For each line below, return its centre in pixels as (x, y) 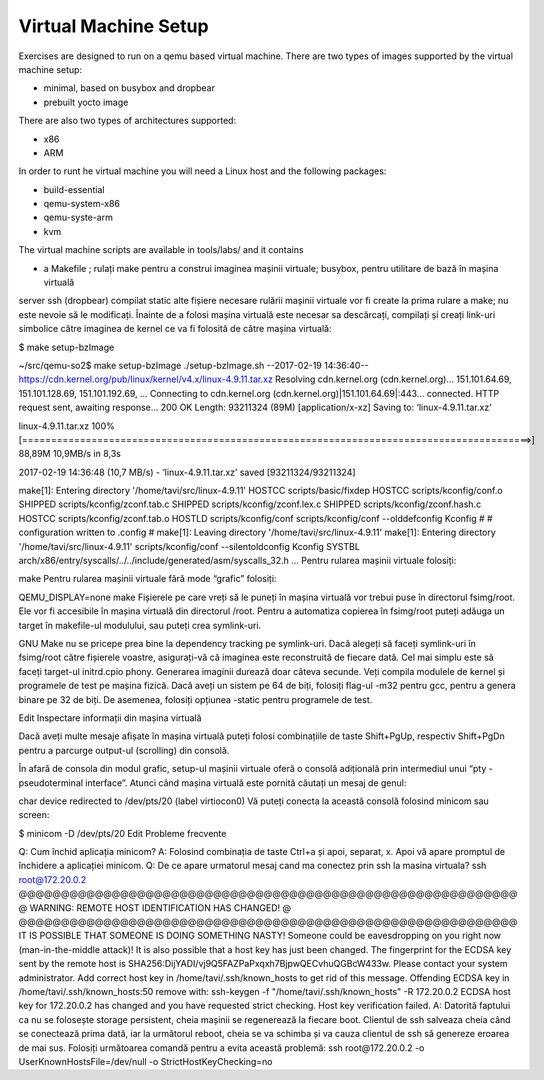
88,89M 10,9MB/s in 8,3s (70, 454)
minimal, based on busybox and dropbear (129, 88)
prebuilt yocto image (86, 102)
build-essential (74, 189)
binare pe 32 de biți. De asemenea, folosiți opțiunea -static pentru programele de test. (195, 699)
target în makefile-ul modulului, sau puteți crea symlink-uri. (140, 625)
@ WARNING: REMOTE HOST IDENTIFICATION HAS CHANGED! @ (155, 907)
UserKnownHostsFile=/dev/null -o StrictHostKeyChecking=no (146, 1061)
